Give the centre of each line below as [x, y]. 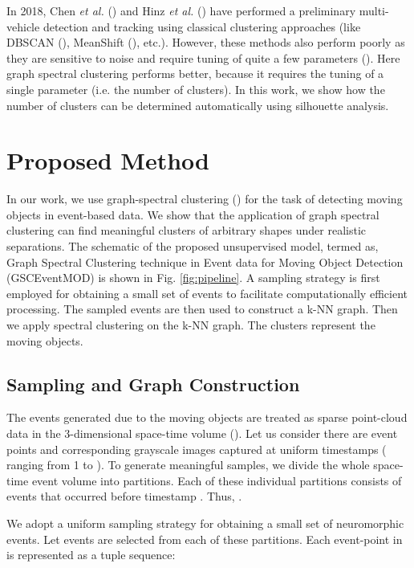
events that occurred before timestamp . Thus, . [124, 496]
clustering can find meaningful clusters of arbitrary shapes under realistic [186, 230]
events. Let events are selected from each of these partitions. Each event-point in [205, 539]
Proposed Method [108, 160]
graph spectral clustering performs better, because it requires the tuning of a [195, 74]
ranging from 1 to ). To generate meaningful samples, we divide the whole [188, 465]
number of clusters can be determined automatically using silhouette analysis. [198, 105]
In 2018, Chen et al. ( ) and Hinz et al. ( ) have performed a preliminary [181, 10]
